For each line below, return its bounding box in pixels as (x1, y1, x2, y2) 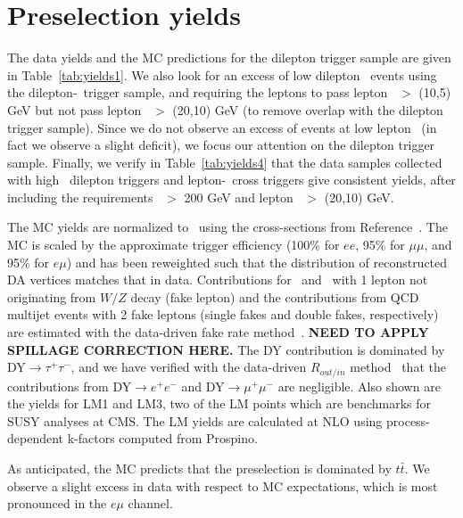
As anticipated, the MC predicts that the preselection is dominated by (7, 459, 392, 478)
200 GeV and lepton (184, 187, 294, 206)
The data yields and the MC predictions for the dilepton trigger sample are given (7, 48, 451, 67)
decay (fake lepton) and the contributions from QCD (130, 287, 419, 306)
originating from (7, 287, 96, 306)
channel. (128, 494, 173, 513)
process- (385, 411, 430, 430)
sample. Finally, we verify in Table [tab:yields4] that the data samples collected (7, 152, 442, 171)
